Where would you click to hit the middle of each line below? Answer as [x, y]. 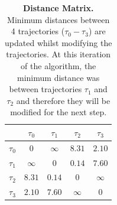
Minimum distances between [58, 19]
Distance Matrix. [58, 8]
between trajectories [45, 89]
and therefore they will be [63, 100]
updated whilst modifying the [58, 42]
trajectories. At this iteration [58, 54]
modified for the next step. [58, 112]
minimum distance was [58, 77]
